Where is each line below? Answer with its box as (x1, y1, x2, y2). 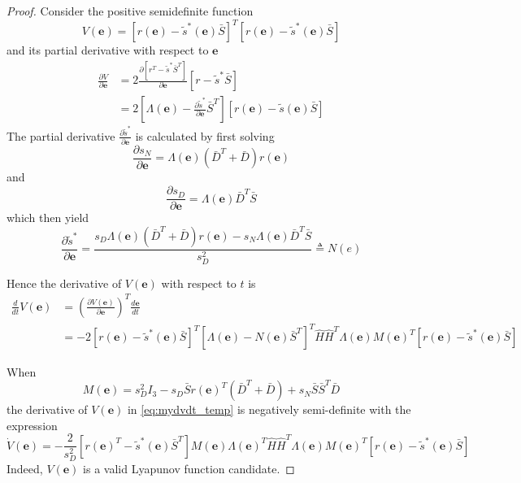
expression (7, 416, 58, 433)
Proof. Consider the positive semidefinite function (7, 2, 254, 19)
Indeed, (7, 460, 43, 477)
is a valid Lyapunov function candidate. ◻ (83, 460, 295, 477)
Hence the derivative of (7, 274, 122, 291)
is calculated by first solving (135, 127, 275, 144)
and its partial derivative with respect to (7, 41, 209, 59)
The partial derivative (7, 127, 115, 144)
